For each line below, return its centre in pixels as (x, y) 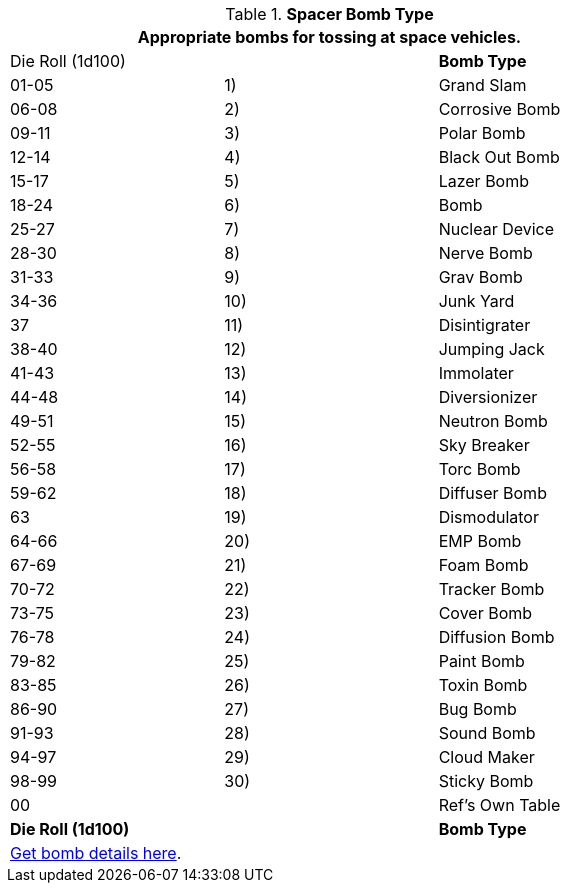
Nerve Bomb (485, 253)
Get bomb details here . (96, 853)
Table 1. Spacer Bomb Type (329, 14)
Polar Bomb (482, 133)
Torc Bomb (479, 469)
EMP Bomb (480, 541)
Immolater (476, 373)
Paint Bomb (481, 661)
